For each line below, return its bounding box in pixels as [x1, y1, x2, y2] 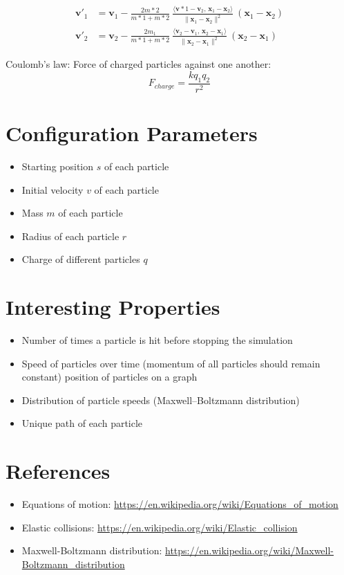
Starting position [21, 158, 94, 173]
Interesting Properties [6, 293, 220, 321]
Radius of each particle [21, 228, 120, 243]
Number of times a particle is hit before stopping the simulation [21, 333, 293, 347]
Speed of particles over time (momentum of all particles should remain [21, 356, 321, 370]
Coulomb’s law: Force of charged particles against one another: [6, 57, 271, 71]
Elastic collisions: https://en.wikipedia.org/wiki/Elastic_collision [21, 520, 298, 534]
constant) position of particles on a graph [21, 369, 198, 384]
